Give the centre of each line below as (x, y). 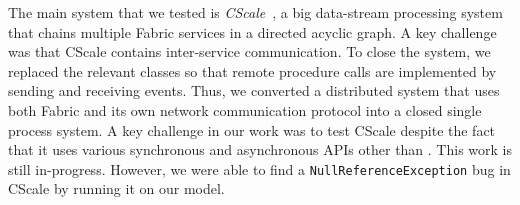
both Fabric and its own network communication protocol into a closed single (245, 109)
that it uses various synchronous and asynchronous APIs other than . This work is (260, 149)
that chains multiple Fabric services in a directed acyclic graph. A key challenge (252, 31)
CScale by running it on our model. (116, 188)
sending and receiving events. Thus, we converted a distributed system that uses (254, 90)
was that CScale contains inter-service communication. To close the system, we (249, 51)
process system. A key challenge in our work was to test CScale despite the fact (252, 129)
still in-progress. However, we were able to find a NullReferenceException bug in (259, 168)
